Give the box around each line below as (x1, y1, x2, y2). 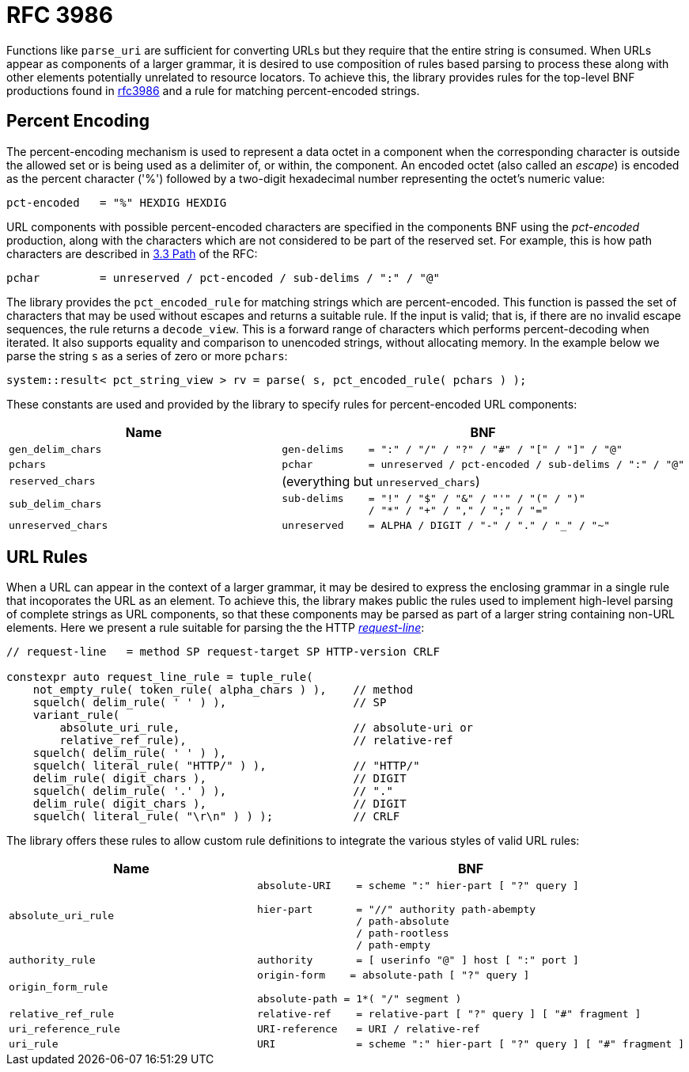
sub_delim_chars (9, 498, 102, 511)
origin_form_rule (9, 981, 108, 994)
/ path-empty (356, 939, 431, 952)
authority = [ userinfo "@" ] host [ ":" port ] (256, 954, 579, 967)
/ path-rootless (356, 927, 449, 940)
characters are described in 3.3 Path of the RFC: (6, 246, 258, 260)
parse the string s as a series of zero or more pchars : (6, 348, 288, 363)
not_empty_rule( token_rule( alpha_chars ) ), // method (32, 683, 414, 697)
